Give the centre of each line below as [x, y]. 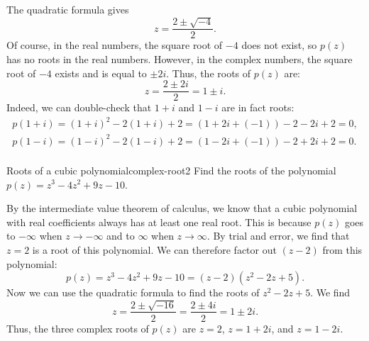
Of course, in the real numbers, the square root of [115, 45]
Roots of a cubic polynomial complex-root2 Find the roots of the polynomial [171, 170]
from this [342, 249]
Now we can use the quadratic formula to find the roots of [133, 292]
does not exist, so [279, 45]
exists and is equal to [101, 73]
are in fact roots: [258, 107]
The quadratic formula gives [68, 9]
